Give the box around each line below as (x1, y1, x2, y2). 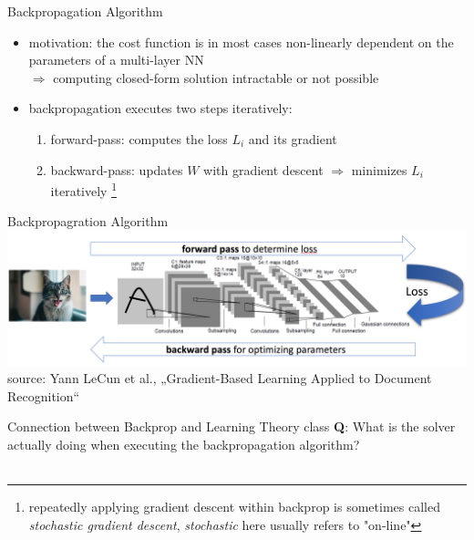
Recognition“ (7, 386, 80, 405)
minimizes (351, 160, 407, 179)
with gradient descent (203, 160, 324, 179)
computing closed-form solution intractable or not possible (53, 67, 379, 87)
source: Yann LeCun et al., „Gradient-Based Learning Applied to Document (7, 369, 432, 388)
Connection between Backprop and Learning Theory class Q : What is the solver (7, 417, 456, 436)
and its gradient (248, 129, 337, 148)
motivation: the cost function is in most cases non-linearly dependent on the (28, 32, 454, 51)
